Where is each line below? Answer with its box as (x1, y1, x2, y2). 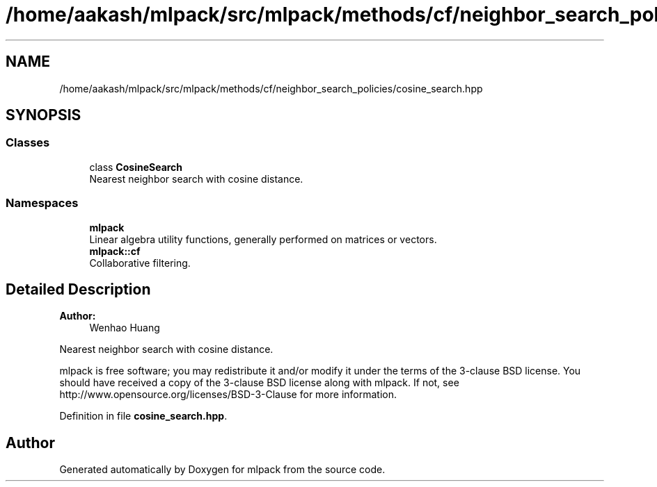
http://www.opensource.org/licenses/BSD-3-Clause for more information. (59, 388, 397, 401)
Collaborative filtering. (89, 256, 191, 269)
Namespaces (6, 196, 79, 211)
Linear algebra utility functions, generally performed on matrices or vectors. (89, 233, 437, 245)
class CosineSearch (89, 160, 183, 173)
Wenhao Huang (89, 322, 160, 334)
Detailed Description (6, 280, 151, 298)
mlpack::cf (89, 245, 141, 257)
